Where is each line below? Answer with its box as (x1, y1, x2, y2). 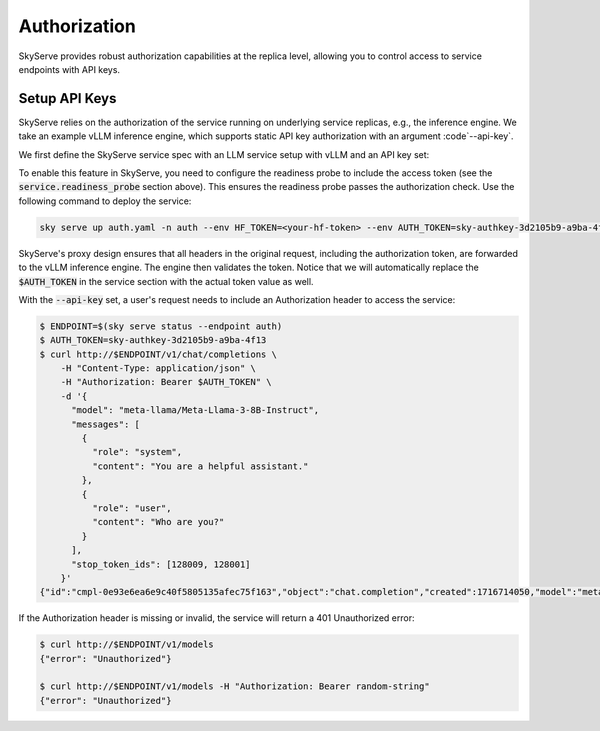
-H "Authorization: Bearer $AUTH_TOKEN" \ (60, 376, 272, 388)
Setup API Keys (18, 90, 117, 107)
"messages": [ (71, 418, 140, 430)
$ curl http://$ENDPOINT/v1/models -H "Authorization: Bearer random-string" (39, 681, 430, 692)
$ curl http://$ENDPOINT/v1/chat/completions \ (39, 348, 277, 360)
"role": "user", (91, 503, 172, 514)
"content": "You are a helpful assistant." (91, 460, 309, 472)
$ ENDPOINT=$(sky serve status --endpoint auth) (39, 320, 283, 332)
